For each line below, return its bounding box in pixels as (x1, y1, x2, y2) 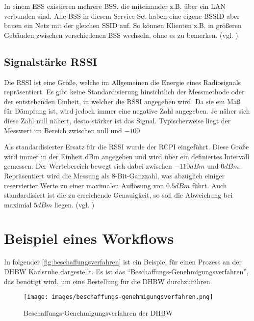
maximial (4, 199, 32, 209)
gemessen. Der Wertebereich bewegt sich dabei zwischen (4, 161, 172, 171)
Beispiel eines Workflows (4, 228, 174, 248)
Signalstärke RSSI (4, 54, 97, 69)
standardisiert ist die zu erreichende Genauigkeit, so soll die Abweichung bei (4, 190, 233, 200)
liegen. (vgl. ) (54, 199, 95, 209)
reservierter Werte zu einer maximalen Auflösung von (4, 180, 164, 190)
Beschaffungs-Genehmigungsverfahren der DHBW (24, 307, 173, 318)
